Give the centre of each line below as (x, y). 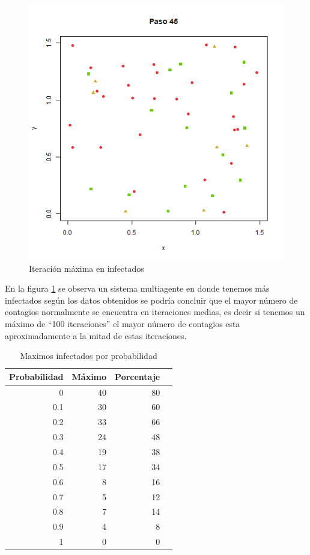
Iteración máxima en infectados (87, 268)
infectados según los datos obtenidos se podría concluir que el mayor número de (151, 300)
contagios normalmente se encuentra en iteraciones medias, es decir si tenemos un (155, 312)
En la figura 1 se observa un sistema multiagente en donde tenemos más (137, 288)
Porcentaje (138, 376)
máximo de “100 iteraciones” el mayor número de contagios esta (123, 323)
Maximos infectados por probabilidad (89, 356)
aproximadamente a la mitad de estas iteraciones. (96, 335)
